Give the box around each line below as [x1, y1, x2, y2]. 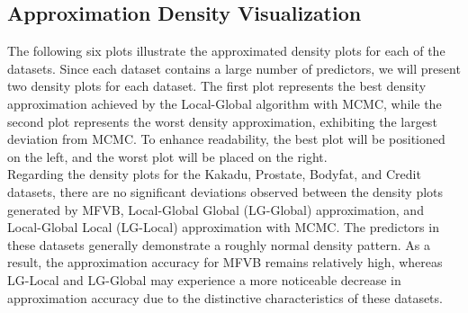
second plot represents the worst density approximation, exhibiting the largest [7, 112, 437, 130]
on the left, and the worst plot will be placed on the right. [7, 147, 328, 165]
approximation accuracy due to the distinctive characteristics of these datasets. [7, 288, 443, 307]
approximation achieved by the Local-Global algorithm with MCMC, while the [7, 94, 442, 112]
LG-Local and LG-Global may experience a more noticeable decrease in [7, 270, 401, 289]
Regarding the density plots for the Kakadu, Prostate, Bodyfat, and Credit [7, 165, 421, 183]
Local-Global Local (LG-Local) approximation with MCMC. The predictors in [7, 218, 439, 237]
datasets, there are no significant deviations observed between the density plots [7, 182, 444, 201]
